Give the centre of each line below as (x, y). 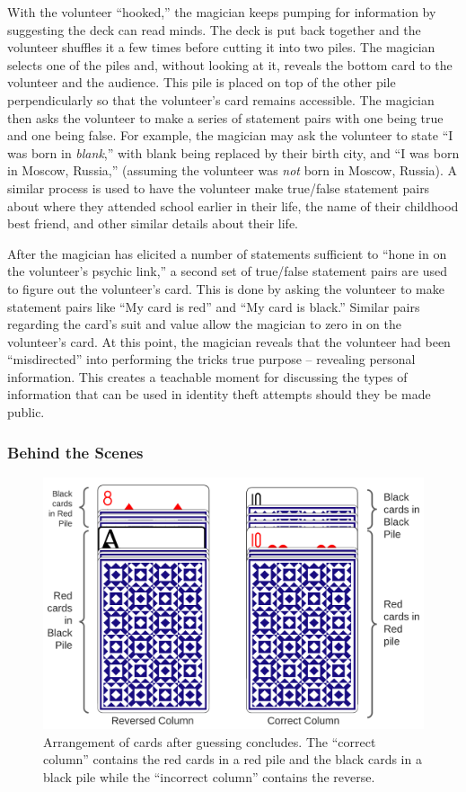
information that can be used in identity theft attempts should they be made (219, 394)
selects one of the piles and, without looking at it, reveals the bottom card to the (230, 64)
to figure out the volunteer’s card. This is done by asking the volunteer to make (226, 288)
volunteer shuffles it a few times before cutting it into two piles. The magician (221, 47)
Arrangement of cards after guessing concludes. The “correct (210, 741)
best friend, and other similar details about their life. (153, 223)
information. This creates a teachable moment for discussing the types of (207, 376)
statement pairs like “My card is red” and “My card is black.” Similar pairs (214, 306)
